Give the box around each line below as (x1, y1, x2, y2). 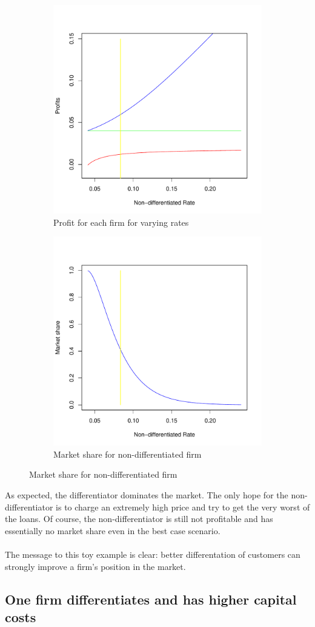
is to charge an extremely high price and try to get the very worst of (56, 500, 310, 513)
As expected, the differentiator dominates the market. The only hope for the (5, 488, 288, 501)
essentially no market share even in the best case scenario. (5, 524, 220, 537)
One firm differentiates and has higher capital (5, 589, 297, 608)
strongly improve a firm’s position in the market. (5, 560, 186, 572)
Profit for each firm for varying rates (53, 215, 189, 228)
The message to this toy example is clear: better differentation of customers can (5, 547, 300, 560)
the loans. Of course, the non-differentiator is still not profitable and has (5, 512, 273, 525)
